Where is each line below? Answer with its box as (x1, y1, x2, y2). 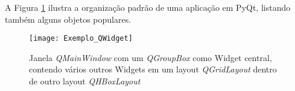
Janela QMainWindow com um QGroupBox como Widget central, (29, 51, 272, 63)
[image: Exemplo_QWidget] (29, 34, 133, 43)
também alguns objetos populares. (5, 13, 132, 25)
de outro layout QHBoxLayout (29, 75, 141, 87)
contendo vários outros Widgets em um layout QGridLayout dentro (29, 63, 277, 75)
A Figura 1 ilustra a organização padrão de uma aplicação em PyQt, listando (5, 1, 291, 13)
